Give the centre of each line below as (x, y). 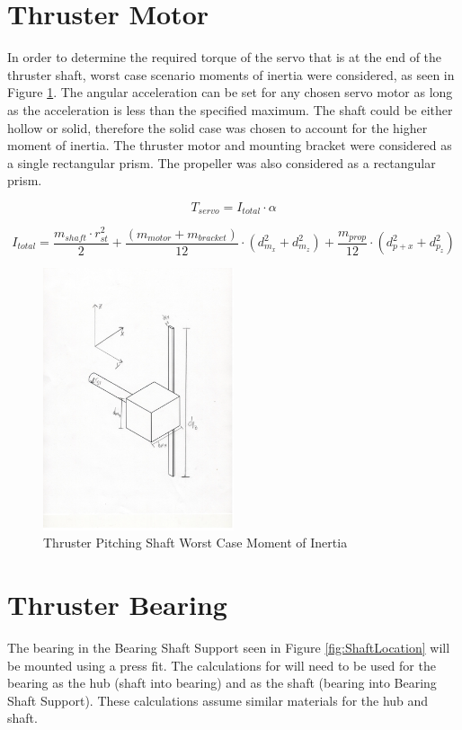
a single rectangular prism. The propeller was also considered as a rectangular (222, 162)
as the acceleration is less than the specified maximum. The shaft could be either (230, 109)
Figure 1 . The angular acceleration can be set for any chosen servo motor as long (230, 92)
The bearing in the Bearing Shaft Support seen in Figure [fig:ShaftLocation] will (229, 648)
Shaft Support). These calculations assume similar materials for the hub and (218, 700)
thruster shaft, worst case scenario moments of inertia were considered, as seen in (231, 74)
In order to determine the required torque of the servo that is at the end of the (225, 57)
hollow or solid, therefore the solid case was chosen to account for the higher (218, 127)
